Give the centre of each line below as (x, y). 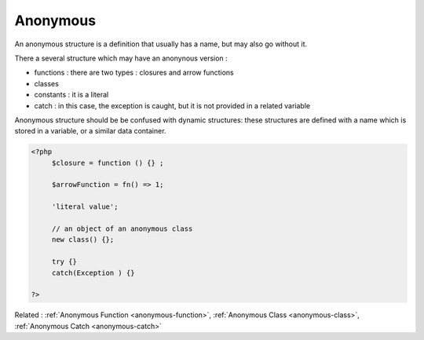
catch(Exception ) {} (93, 272)
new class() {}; (83, 240)
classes (46, 83)
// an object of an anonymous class (122, 229)
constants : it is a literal (71, 95)
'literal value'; (85, 207)
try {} (64, 262)
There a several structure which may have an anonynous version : (121, 58)
